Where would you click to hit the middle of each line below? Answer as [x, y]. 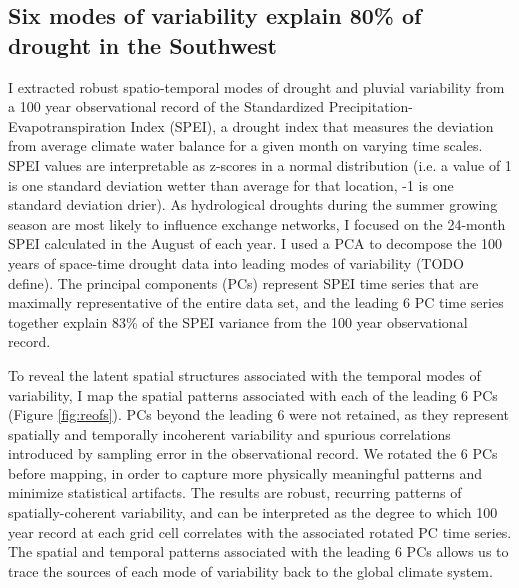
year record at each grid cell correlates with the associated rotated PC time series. [260, 531]
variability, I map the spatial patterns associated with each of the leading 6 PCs [253, 394]
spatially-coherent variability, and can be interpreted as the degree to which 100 [253, 512]
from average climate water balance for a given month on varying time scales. [245, 145]
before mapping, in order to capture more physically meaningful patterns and [245, 472]
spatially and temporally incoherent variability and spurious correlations [229, 433]
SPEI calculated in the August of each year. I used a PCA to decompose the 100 [255, 243]
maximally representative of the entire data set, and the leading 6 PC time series [256, 302]
